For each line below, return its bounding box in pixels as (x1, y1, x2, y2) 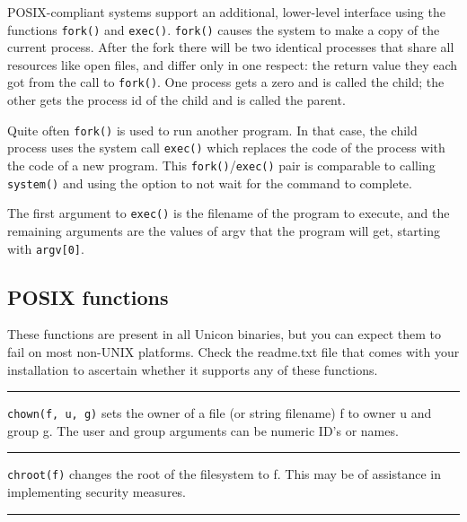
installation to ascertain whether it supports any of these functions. (7, 360, 378, 378)
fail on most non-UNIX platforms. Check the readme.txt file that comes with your (7, 343, 460, 361)
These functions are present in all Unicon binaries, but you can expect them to (7, 325, 442, 344)
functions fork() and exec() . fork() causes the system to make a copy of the (7, 20, 440, 39)
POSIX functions (7, 283, 169, 310)
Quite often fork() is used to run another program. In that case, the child (7, 120, 418, 139)
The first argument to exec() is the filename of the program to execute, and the (7, 204, 450, 222)
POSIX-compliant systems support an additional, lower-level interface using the (7, 3, 445, 21)
